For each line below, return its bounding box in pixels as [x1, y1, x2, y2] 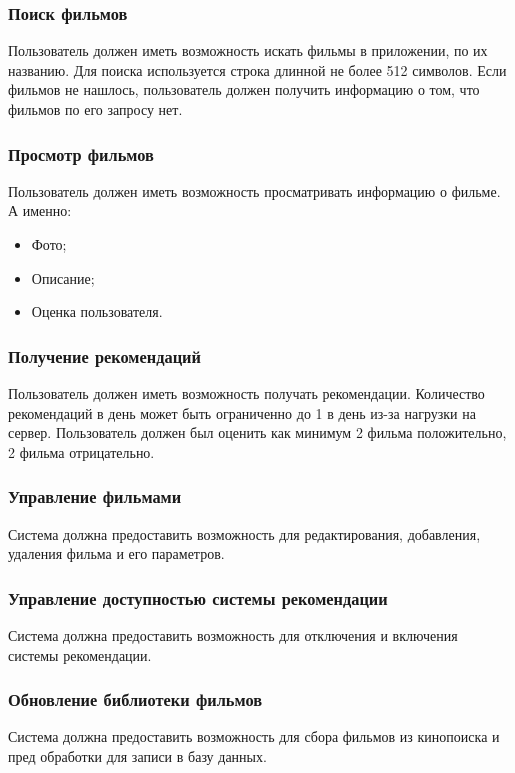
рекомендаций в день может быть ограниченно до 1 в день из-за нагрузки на [8, 402, 476, 423]
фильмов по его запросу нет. [8, 99, 183, 119]
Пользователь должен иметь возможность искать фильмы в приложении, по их [8, 40, 488, 61]
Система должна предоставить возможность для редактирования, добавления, [8, 523, 481, 544]
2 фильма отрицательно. [8, 441, 155, 462]
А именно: [8, 200, 72, 221]
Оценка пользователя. [31, 301, 163, 322]
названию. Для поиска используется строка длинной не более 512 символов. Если [8, 59, 507, 80]
